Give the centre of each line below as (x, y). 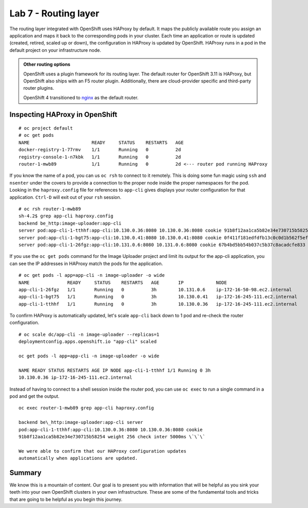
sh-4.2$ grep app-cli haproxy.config (66, 216)
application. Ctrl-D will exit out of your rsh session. (65, 197)
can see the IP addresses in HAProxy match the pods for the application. (86, 263)
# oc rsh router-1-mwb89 (50, 209)
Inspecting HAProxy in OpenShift (63, 115)
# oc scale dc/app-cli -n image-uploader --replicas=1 (89, 334)
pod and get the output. (35, 396)
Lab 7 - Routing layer (54, 13)
